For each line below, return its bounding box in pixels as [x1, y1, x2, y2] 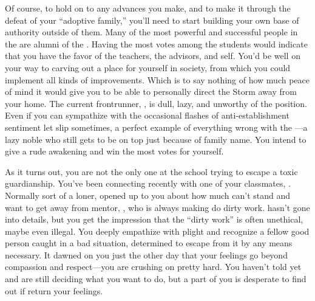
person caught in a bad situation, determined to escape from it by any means [5, 237, 293, 249]
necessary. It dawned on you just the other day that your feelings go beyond [5, 248, 288, 261]
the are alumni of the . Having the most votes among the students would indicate [5, 37, 308, 50]
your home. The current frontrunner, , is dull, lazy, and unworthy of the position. [5, 97, 307, 109]
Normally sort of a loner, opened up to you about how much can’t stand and [5, 189, 291, 201]
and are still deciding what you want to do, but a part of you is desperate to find [5, 272, 307, 285]
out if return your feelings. [5, 284, 103, 297]
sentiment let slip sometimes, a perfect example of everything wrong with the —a [5, 120, 308, 133]
